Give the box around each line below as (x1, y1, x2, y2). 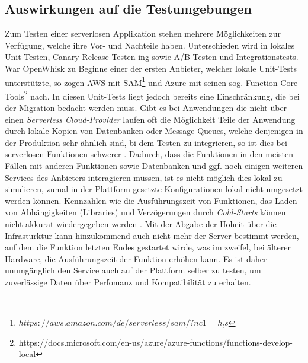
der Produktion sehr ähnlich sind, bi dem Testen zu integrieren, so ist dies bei (5, 136, 287, 148)
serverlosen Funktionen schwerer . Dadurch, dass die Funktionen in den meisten (5, 148, 293, 160)
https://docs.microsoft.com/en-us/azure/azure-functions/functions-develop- (18, 336, 293, 348)
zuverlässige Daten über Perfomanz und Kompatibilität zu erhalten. (5, 275, 251, 288)
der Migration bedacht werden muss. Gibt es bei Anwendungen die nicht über (5, 101, 287, 114)
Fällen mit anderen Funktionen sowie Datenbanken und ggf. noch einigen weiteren (5, 160, 303, 172)
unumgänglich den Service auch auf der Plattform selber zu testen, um (5, 264, 261, 276)
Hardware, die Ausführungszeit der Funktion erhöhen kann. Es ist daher (5, 252, 267, 265)
